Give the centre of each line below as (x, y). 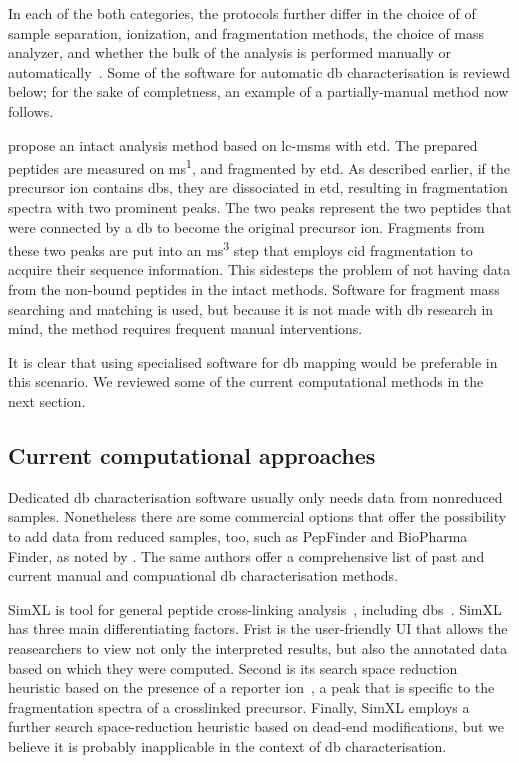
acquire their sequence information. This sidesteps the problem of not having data (259, 269)
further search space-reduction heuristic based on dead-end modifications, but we (256, 726)
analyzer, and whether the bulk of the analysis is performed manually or (230, 52)
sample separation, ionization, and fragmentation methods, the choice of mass (246, 32)
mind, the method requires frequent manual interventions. (185, 328)
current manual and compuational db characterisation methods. (203, 575)
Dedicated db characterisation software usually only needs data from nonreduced (255, 496)
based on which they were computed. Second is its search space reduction (233, 667)
